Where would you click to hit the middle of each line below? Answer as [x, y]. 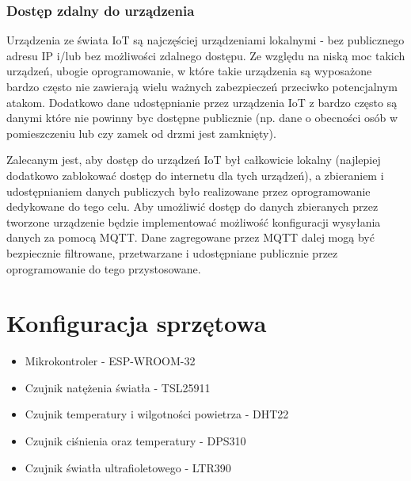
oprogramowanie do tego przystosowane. [104, 268]
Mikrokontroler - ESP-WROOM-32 [110, 361]
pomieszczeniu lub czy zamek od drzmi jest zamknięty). [141, 133]
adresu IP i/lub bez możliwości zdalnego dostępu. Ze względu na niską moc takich [206, 55]
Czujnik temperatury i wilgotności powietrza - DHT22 [157, 414]
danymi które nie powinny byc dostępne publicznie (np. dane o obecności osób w [202, 118]
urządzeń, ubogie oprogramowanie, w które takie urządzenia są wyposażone [189, 71]
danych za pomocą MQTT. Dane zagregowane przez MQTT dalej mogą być [190, 237]
